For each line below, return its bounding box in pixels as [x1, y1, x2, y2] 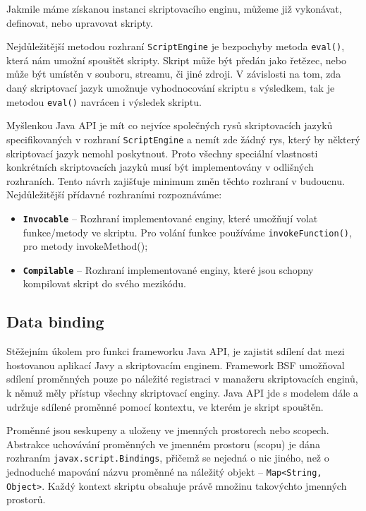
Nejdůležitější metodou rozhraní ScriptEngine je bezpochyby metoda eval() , [6, 39, 345, 54]
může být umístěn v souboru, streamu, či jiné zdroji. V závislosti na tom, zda [6, 66, 341, 81]
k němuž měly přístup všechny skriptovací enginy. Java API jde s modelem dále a [6, 385, 358, 400]
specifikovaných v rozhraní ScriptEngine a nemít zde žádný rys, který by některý [6, 131, 360, 146]
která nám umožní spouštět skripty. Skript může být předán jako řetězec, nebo [6, 52, 346, 67]
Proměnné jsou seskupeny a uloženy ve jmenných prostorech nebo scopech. [6, 423, 329, 438]
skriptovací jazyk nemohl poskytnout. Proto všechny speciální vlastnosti [6, 145, 318, 160]
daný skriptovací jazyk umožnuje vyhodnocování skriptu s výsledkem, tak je [6, 80, 335, 95]
